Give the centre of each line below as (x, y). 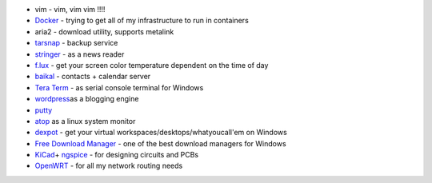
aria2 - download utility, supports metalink (104, 31)
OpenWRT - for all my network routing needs (109, 166)
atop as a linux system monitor (85, 121)
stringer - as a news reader (80, 54)
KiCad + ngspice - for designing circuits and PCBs (117, 155)
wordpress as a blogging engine (87, 99)
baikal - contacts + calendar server (93, 77)
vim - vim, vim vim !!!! (70, 9)
